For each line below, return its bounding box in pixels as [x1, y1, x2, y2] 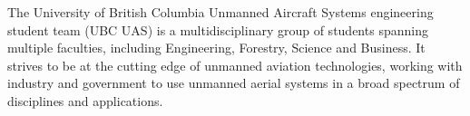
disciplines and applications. [7, 91, 163, 110]
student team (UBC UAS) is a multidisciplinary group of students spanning [7, 20, 428, 39]
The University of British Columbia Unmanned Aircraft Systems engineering [7, 3, 434, 21]
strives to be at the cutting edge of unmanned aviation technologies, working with [7, 55, 463, 74]
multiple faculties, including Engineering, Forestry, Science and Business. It [7, 38, 426, 57]
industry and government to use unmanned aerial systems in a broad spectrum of [7, 73, 460, 92]
